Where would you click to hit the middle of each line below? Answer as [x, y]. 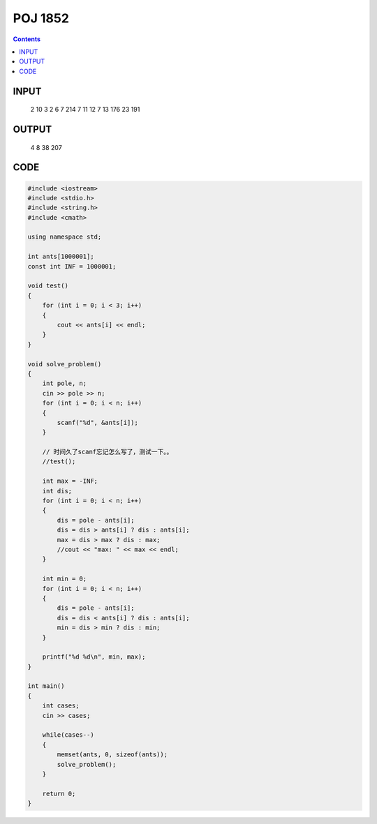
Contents [27, 39]
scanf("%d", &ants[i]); [98, 422]
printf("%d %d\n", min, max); [94, 657]
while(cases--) [68, 735]
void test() [48, 286]
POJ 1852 [41, 18]
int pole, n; [65, 383]
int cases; [61, 706]
